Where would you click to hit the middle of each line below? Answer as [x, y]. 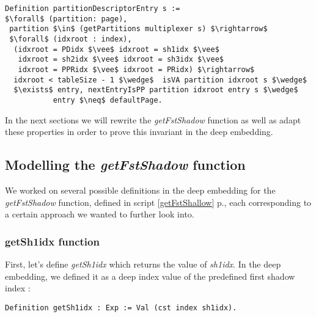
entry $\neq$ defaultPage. [108, 100]
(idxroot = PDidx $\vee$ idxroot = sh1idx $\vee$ [116, 49]
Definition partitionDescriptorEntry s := [93, 9]
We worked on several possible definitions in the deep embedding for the [140, 190]
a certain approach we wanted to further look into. [100, 214]
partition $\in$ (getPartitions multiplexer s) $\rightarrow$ [138, 29]
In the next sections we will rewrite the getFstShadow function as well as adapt [153, 119]
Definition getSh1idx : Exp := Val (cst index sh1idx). [121, 308]
